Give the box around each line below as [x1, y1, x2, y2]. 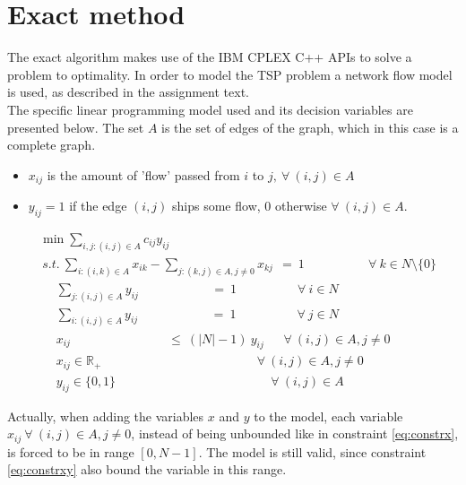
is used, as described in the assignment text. [7, 82, 249, 101]
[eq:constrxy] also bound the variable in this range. [7, 460, 287, 479]
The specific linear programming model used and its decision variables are [7, 100, 413, 118]
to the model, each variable [254, 406, 403, 425]
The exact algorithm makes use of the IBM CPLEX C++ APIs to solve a [7, 48, 412, 66]
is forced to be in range [7, 442, 134, 461]
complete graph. [7, 135, 96, 154]
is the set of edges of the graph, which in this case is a [161, 117, 459, 136]
